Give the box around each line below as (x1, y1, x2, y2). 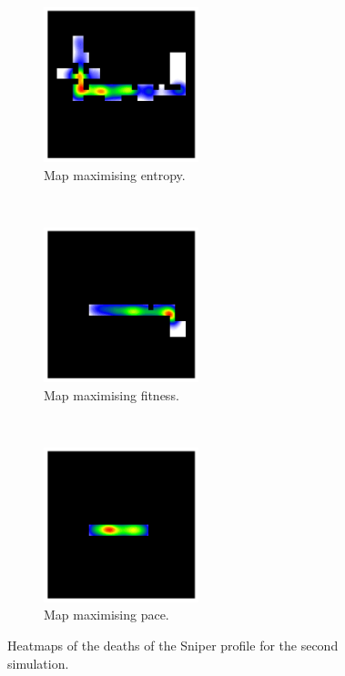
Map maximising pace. (44, 605, 169, 624)
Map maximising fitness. (44, 385, 179, 404)
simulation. (7, 653, 69, 672)
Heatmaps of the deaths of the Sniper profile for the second (7, 635, 339, 654)
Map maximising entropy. (44, 165, 186, 184)
